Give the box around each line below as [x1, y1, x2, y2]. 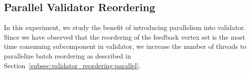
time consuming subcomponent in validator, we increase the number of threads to [4, 41, 247, 51]
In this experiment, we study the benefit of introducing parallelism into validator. [4, 22, 246, 32]
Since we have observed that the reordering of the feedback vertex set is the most [4, 31, 245, 42]
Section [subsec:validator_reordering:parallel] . [4, 60, 141, 70]
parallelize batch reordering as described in [4, 50, 131, 60]
